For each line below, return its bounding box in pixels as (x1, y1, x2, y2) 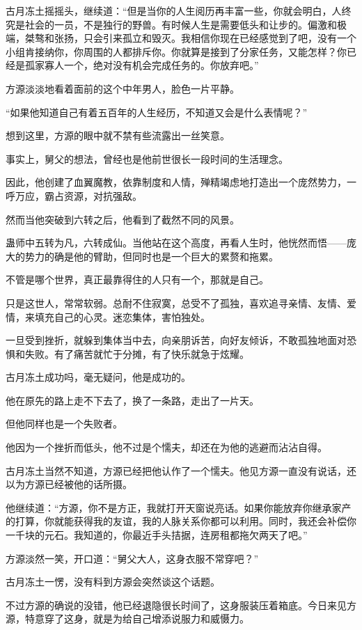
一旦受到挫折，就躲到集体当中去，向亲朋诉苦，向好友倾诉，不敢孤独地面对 (6, 333, 347, 347)
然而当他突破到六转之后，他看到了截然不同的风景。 (6, 212, 239, 226)
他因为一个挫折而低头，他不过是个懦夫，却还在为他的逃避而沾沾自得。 (6, 440, 327, 455)
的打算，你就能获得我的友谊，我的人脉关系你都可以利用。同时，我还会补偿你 (6, 514, 356, 528)
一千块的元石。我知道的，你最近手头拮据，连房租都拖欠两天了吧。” (6, 528, 308, 542)
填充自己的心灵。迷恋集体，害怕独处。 (34, 309, 210, 324)
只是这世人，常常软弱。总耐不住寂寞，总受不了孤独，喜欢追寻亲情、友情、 (6, 295, 347, 310)
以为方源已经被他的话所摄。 (6, 477, 132, 491)
